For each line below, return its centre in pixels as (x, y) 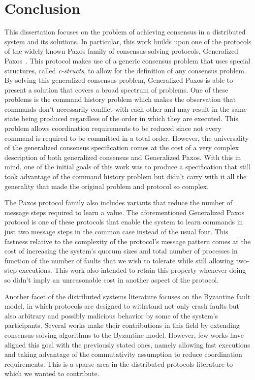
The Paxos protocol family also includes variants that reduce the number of (119, 203)
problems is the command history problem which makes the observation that (120, 99)
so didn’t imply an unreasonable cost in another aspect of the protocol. (112, 279)
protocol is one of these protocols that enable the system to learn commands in (124, 222)
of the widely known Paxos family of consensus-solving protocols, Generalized (121, 51)
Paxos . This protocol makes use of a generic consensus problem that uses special (127, 60)
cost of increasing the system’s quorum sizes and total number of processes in (121, 251)
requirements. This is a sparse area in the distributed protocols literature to (119, 364)
